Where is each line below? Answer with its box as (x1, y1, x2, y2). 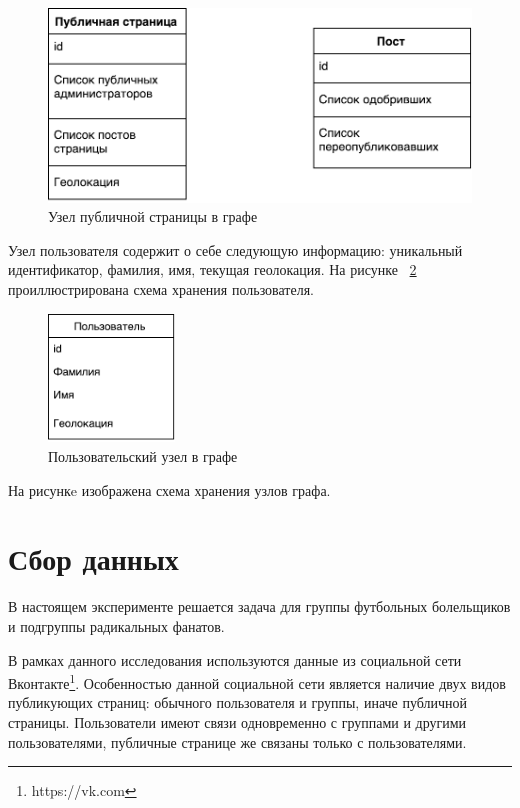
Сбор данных (8, 538, 179, 579)
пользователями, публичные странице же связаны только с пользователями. (8, 731, 467, 752)
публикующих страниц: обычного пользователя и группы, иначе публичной (8, 692, 468, 713)
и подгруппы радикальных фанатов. (8, 615, 225, 636)
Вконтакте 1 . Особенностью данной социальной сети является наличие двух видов (8, 670, 506, 693)
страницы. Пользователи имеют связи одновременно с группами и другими (8, 711, 467, 732)
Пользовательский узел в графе (48, 446, 238, 467)
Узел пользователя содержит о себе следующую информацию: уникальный (8, 239, 463, 260)
